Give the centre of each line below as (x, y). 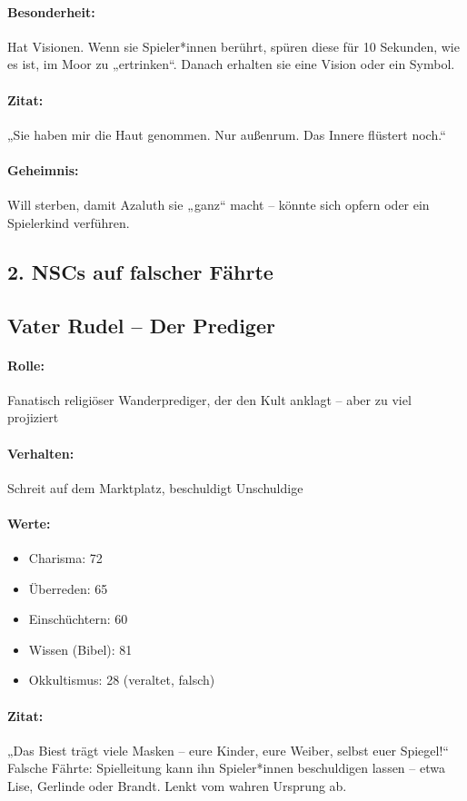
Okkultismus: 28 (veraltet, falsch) (122, 680)
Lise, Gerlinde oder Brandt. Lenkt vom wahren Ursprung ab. (177, 786)
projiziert (33, 417)
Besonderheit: (51, 11)
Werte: (29, 523)
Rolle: (26, 365)
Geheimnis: (43, 169)
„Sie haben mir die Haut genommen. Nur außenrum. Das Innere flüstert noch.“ (227, 134)
